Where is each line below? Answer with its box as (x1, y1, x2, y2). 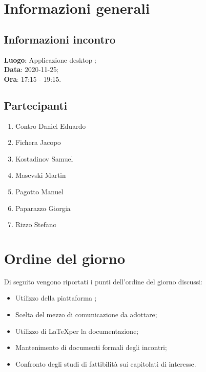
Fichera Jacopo (15, 137, 61, 147)
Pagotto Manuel (15, 186, 63, 196)
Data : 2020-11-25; (4, 64, 59, 74)
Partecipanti (4, 97, 67, 113)
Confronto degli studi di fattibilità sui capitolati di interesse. (15, 358, 196, 369)
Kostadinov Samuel (15, 153, 73, 163)
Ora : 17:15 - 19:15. (4, 73, 61, 84)
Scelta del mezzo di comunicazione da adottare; (15, 309, 157, 320)
